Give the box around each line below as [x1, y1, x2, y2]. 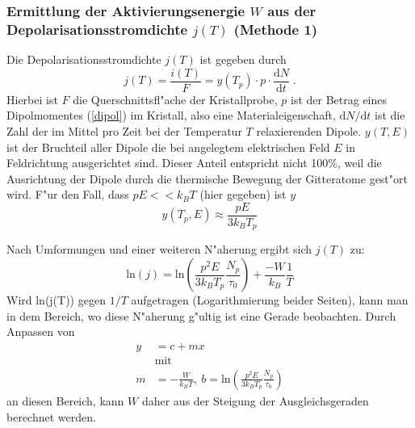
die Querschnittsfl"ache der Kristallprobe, [73, 90, 278, 107]
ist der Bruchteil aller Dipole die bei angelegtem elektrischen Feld [6, 138, 330, 155]
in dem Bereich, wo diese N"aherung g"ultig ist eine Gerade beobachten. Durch [6, 307, 396, 324]
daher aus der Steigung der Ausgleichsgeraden [141, 392, 369, 409]
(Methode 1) [233, 19, 318, 39]
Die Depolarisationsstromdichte [6, 51, 161, 68]
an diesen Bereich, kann [6, 392, 124, 409]
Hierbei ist [6, 90, 58, 107]
